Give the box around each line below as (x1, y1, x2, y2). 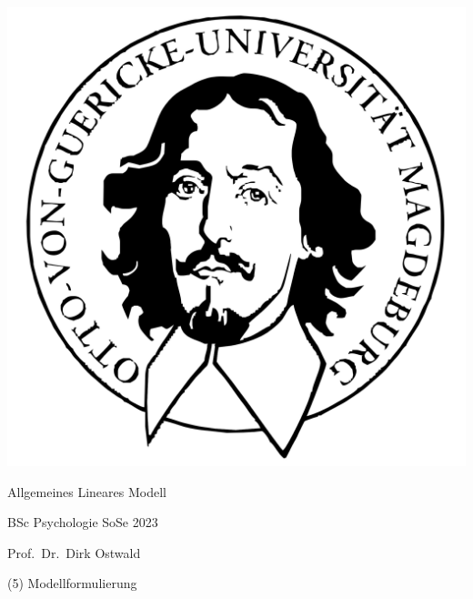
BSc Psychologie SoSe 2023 (7, 513, 158, 532)
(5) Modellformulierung (7, 574, 137, 593)
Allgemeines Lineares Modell (7, 482, 166, 501)
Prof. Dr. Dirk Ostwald (7, 543, 141, 562)
